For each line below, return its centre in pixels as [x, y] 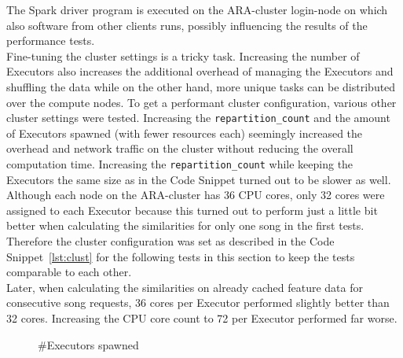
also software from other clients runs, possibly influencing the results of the [187, 25]
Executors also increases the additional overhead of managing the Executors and [200, 71]
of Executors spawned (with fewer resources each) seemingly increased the [185, 133]
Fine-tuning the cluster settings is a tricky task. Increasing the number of [183, 55]
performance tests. [51, 41]
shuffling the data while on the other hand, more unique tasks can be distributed [201, 86]
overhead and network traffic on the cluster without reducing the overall [180, 148]
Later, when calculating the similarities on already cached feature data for [185, 287]
